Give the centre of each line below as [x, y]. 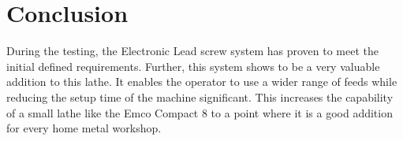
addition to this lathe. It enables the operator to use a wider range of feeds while [202, 82]
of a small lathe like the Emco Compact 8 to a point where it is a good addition [200, 112]
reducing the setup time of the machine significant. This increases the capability [200, 96]
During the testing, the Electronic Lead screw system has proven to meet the [193, 51]
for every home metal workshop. [84, 128]
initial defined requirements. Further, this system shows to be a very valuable [193, 66]
